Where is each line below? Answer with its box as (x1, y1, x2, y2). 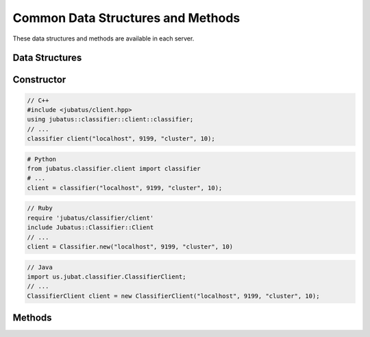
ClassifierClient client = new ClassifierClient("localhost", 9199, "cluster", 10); (27, 292, 320, 300)
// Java (27, 263, 53, 271)
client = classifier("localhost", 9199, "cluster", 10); (27, 184, 223, 191)
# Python (27, 155, 57, 163)
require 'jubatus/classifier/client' (27, 213, 154, 222)
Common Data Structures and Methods (12, 10, 241, 25)
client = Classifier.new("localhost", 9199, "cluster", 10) (27, 243, 234, 251)
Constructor (12, 74, 66, 86)
